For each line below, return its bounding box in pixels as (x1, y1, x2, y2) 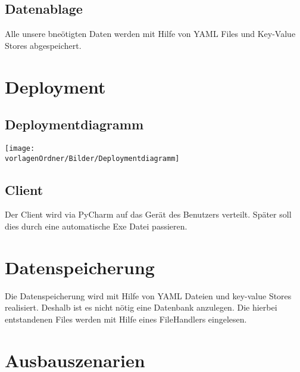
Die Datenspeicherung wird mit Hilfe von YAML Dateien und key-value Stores (5, 289, 292, 302)
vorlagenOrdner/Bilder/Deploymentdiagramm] (5, 154, 180, 163)
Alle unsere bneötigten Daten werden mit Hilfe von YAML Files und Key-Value (5, 27, 296, 40)
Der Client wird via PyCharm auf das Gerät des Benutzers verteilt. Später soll (5, 208, 292, 221)
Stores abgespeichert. (5, 39, 82, 51)
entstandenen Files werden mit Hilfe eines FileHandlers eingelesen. (5, 312, 247, 325)
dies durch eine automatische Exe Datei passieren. (5, 220, 187, 232)
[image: (5, 144, 35, 153)
